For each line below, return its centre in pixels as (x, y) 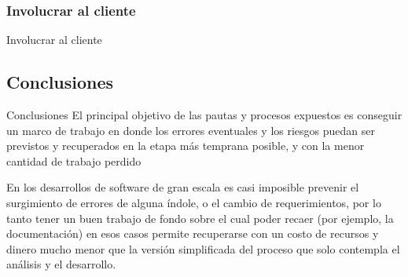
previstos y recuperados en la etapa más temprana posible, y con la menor (186, 146)
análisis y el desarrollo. (61, 264)
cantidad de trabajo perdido (74, 160)
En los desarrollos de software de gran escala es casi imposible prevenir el (183, 187)
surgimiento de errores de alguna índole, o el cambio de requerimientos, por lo (194, 202)
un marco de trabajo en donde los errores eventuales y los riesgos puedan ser (191, 130)
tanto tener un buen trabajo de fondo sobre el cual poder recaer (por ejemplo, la (200, 218)
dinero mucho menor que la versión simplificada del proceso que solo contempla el (203, 248)
